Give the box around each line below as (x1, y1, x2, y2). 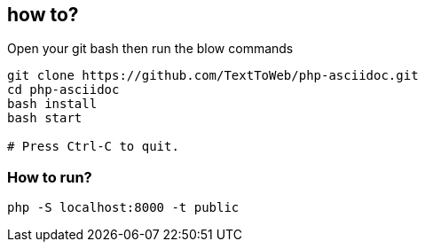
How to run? (7, 167, 92, 186)
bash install (7, 97, 98, 112)
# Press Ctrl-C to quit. (7, 139, 179, 154)
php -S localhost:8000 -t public (7, 200, 240, 215)
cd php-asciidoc (7, 82, 120, 97)
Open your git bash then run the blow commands (7, 41, 294, 57)
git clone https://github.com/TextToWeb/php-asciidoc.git (7, 68, 419, 83)
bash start (7, 111, 83, 126)
